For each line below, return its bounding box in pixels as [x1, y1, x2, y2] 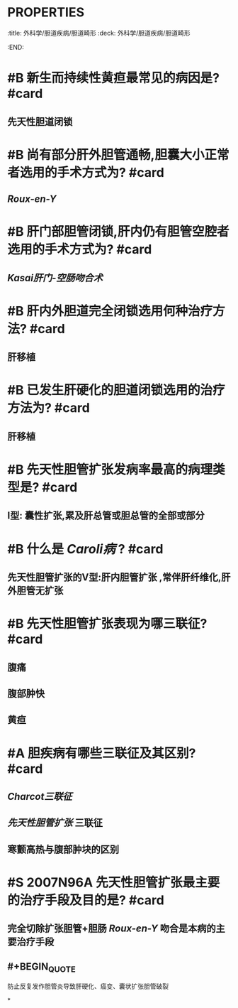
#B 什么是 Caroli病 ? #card [7, 541, 164, 557]
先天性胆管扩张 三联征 [7, 817, 103, 829]
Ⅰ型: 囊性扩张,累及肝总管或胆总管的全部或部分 [7, 509, 205, 522]
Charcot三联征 [7, 790, 72, 803]
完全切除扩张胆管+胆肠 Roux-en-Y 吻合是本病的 [7, 923, 216, 935]
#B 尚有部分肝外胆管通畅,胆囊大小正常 [7, 146, 229, 163]
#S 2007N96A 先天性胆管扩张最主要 [7, 874, 220, 890]
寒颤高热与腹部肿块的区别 [7, 843, 119, 855]
